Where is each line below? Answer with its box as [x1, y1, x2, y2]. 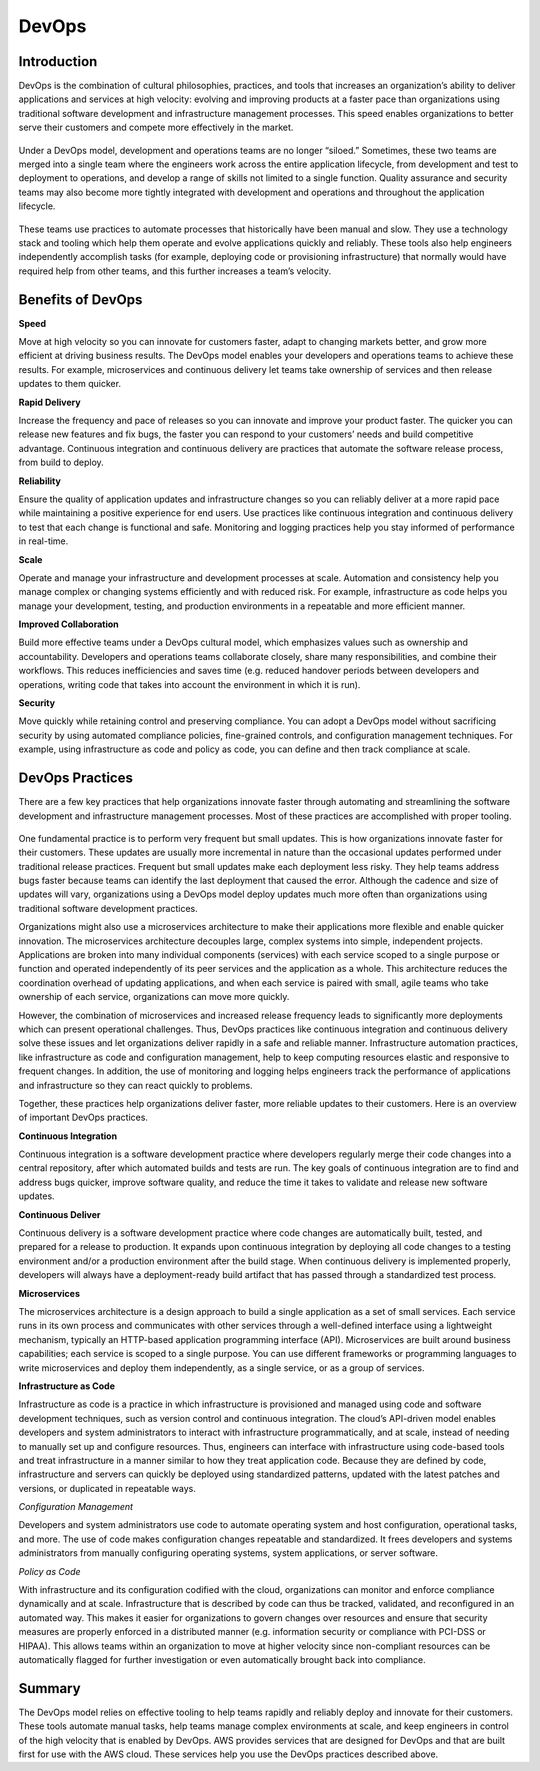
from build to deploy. [18, 456, 104, 469]
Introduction [18, 53, 98, 70]
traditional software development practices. [18, 902, 199, 914]
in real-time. [18, 535, 69, 547]
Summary [18, 1680, 81, 1697]
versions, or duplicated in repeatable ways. [18, 1482, 197, 1494]
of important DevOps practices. [18, 1111, 149, 1124]
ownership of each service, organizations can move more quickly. [18, 991, 290, 1003]
